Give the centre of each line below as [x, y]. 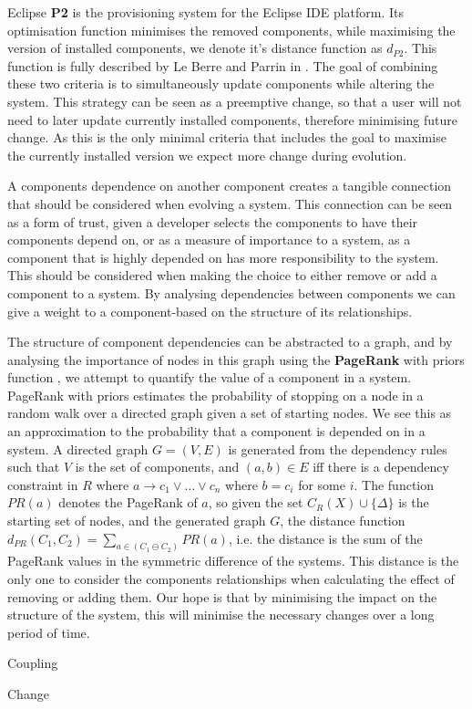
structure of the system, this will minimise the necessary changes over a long [221, 615]
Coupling [33, 663]
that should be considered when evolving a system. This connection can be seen [230, 203]
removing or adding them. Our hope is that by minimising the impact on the [222, 596]
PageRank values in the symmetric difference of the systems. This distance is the [233, 561]
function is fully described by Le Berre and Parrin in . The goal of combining [223, 65]
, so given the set [256, 502]
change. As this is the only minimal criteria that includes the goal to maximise [227, 137]
